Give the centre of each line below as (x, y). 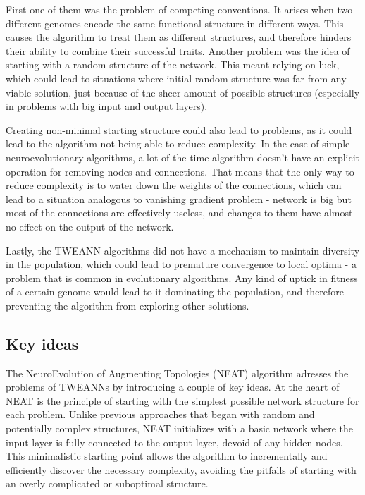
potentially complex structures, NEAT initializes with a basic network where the (179, 428)
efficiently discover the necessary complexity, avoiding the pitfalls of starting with (181, 469)
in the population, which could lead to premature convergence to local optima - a (181, 264)
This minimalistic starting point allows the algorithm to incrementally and (167, 456)
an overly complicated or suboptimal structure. (107, 483)
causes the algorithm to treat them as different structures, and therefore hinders (179, 37)
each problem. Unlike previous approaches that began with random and (160, 414)
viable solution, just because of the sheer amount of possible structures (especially (183, 92)
